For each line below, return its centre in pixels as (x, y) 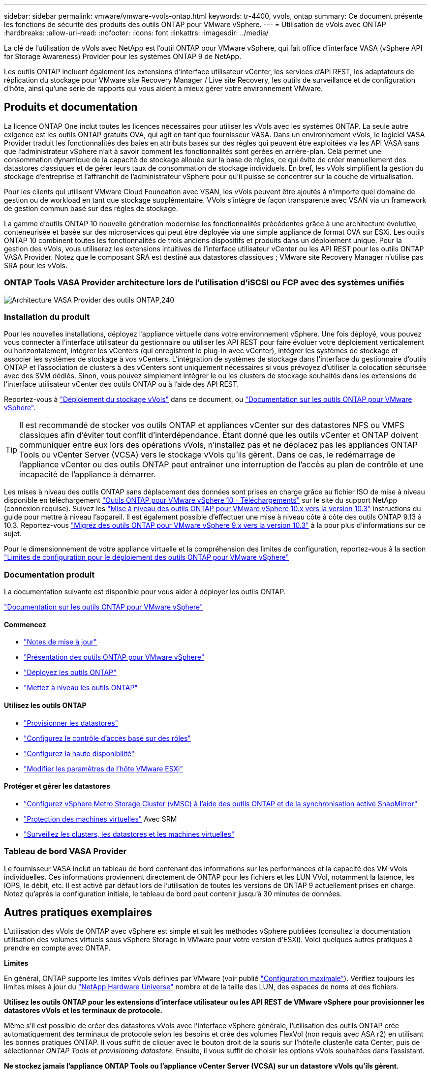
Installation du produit (47, 317)
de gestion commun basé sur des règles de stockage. (91, 208)
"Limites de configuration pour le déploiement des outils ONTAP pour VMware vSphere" (147, 557)
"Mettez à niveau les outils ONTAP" (81, 688)
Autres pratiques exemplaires (78, 912)
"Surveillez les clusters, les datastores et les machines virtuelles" (129, 834)
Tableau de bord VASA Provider (65, 851)
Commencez (25, 624)
